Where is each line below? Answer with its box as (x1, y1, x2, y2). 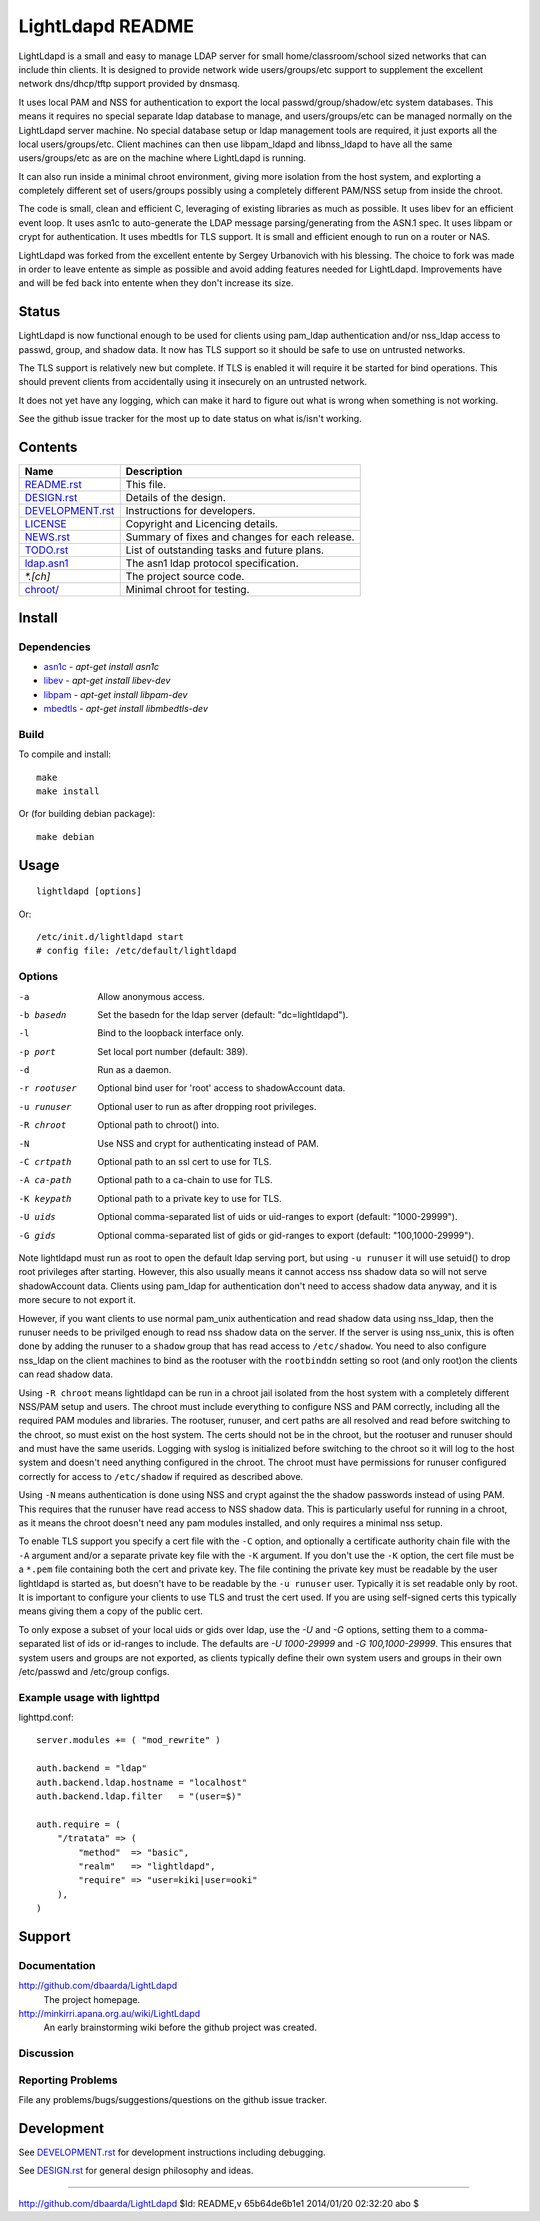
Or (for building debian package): (18, 808, 156, 820)
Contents (18, 439, 78, 456)
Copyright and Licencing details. (125, 517, 279, 531)
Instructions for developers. (125, 504, 256, 518)
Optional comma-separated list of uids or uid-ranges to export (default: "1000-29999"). (97, 1211, 459, 1223)
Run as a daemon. (97, 1064, 172, 1076)
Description (125, 465, 183, 479)
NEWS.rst (24, 530, 70, 544)
